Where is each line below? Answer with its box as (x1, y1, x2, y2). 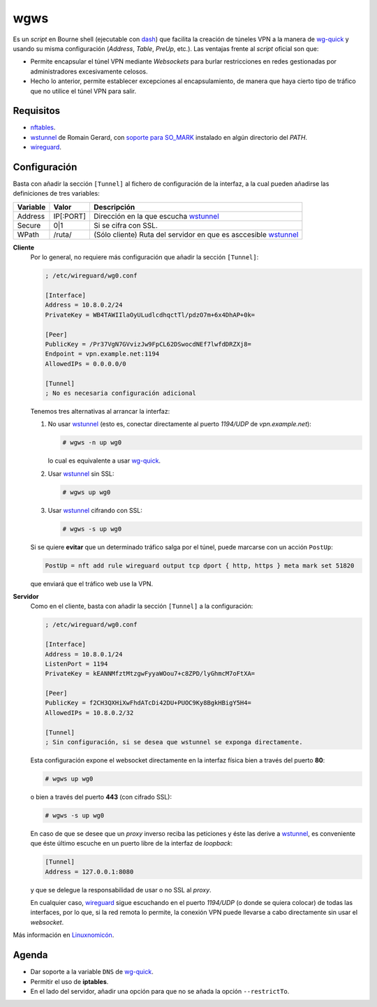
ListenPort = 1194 (45, 660, 108, 667)
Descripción (94, 202, 135, 212)
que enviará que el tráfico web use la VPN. (30, 579, 154, 588)
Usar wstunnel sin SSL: (47, 469, 114, 478)
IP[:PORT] (53, 211, 87, 221)
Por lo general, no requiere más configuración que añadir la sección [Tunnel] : (30, 253, 259, 261)
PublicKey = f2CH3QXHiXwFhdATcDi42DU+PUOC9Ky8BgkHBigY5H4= (45, 699, 251, 707)
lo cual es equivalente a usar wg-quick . (47, 456, 161, 465)
